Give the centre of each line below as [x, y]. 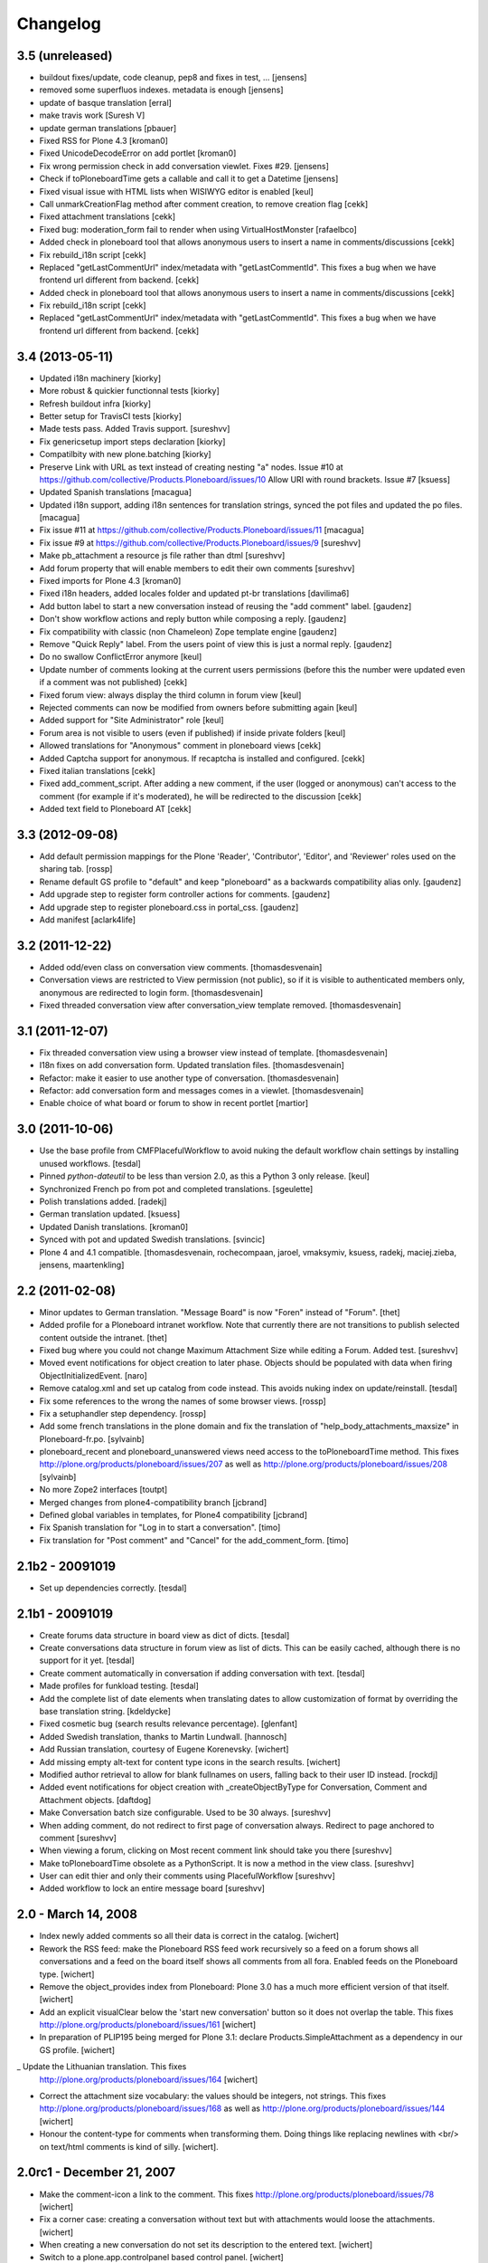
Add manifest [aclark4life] [87, 920]
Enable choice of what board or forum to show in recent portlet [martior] [174, 1103]
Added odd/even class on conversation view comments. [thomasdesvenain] [181, 967]
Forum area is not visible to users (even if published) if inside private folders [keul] [192, 732]
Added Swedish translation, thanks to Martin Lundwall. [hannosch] [163, 1736]
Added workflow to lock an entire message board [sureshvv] [152, 1888]
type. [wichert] [67, 1974]
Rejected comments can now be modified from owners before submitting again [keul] [198, 707]
